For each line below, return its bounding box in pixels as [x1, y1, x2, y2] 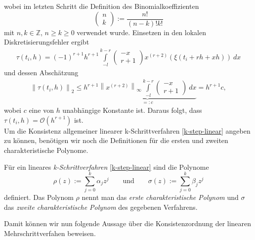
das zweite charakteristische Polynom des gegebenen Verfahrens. [4, 201, 198, 212]
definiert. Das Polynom [4, 192, 74, 202]
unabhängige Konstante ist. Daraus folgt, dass [62, 105, 202, 115]
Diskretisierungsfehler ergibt [4, 37, 89, 47]
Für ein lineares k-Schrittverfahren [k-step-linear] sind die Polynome [4, 161, 209, 172]
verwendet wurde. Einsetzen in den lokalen [77, 27, 206, 37]
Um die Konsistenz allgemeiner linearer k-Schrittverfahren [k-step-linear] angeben [4, 125, 251, 136]
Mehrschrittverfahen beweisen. [4, 228, 96, 239]
